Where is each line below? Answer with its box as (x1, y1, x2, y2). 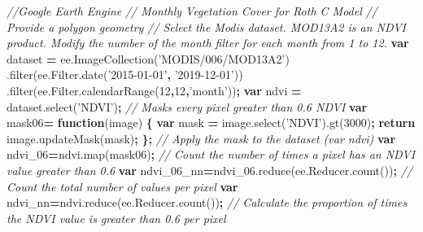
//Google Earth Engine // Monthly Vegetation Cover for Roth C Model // (7, 2, 377, 19)
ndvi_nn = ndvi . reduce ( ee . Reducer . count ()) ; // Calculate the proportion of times (7, 194, 408, 211)
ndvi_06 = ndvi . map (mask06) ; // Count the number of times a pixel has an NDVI (7, 146, 416, 163)
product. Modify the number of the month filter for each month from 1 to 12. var (7, 34, 409, 51)
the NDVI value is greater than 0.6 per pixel (7, 209, 226, 226)
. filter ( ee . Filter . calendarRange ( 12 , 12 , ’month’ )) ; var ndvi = (7, 81, 302, 98)
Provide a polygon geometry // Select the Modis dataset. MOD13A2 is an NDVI (7, 18, 407, 35)
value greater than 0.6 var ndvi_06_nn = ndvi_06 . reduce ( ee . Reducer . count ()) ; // (7, 161, 412, 178)
